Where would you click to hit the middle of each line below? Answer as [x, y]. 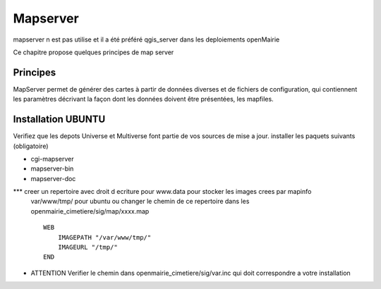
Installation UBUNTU [59, 119]
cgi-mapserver [52, 159]
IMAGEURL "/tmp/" [87, 247]
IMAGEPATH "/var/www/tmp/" [104, 237]
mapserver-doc [53, 178]
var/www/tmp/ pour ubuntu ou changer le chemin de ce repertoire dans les [140, 202]
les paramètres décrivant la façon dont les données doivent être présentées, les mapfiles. [144, 99]
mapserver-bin [52, 168]
